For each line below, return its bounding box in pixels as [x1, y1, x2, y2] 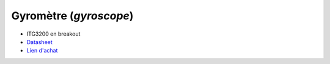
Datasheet [26, 38, 53, 45]
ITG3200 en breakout [26, 30, 81, 37]
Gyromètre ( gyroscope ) [11, 9, 134, 22]
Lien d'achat [26, 47, 58, 54]
